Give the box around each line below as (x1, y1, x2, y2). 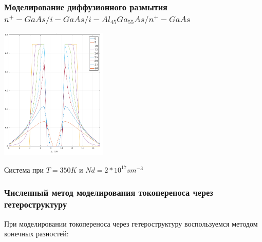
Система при (4, 164, 44, 175)
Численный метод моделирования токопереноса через (4, 186, 213, 199)
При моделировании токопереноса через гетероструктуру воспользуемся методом (4, 218, 258, 229)
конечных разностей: (4, 228, 69, 239)
